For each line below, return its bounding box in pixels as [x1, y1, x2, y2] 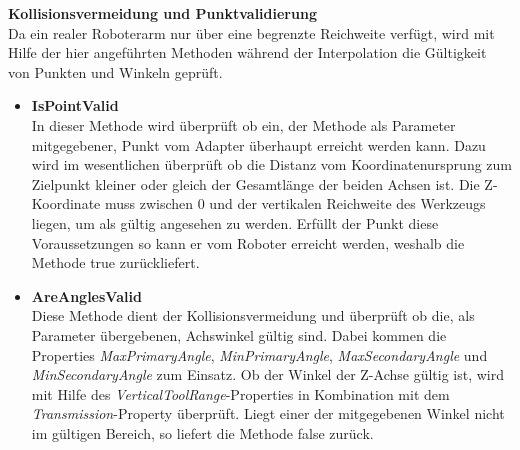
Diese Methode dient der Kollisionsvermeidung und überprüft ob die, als [31, 305, 475, 326]
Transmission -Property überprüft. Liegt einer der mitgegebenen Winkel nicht [31, 403, 505, 424]
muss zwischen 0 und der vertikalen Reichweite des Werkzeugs [104, 193, 486, 214]
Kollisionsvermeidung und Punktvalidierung [8, 3, 317, 23]
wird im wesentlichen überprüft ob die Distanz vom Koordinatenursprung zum [31, 154, 512, 175]
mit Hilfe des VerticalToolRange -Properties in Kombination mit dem [31, 383, 450, 404]
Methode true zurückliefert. [31, 252, 200, 273]
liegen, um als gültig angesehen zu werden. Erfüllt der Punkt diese [31, 212, 439, 233]
